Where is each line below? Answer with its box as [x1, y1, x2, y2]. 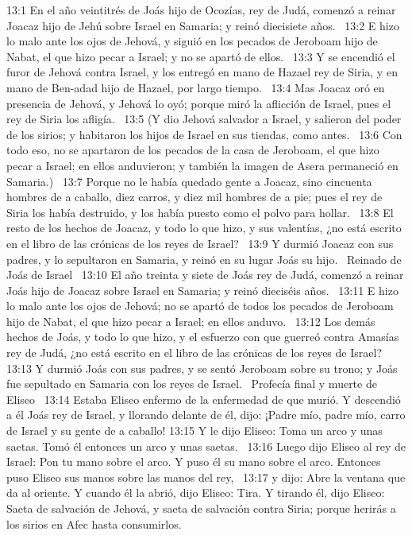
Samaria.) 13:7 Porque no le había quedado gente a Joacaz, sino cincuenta [6, 173, 372, 189]
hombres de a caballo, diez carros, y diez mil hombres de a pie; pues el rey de [6, 188, 383, 205]
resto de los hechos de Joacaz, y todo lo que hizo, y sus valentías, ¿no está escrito [6, 219, 402, 236]
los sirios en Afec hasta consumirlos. [6, 515, 182, 532]
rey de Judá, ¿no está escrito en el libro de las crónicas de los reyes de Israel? [6, 344, 382, 361]
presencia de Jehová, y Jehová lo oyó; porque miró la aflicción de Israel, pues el [6, 95, 391, 111]
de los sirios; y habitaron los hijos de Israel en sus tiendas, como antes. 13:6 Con [6, 126, 402, 142]
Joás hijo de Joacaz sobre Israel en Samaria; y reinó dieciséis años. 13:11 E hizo [6, 281, 399, 298]
